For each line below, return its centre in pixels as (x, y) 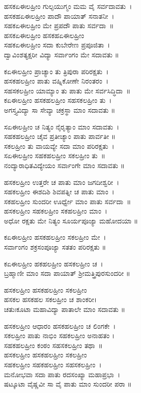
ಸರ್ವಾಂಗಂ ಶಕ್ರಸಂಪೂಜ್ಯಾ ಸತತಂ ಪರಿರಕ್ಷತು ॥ (55, 247)
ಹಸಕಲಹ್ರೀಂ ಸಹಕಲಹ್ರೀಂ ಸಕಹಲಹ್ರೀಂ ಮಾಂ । (56, 211)
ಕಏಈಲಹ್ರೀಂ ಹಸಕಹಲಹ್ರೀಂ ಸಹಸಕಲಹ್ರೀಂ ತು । (58, 100)
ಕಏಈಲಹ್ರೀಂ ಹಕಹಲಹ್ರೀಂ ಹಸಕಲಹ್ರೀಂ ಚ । (54, 263)
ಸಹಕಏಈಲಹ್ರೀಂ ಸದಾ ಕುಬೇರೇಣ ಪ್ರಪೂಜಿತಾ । (57, 45)
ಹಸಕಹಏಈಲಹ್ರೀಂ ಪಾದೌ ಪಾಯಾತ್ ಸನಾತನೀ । (59, 16)
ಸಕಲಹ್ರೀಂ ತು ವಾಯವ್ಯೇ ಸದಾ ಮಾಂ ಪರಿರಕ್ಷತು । (59, 146)
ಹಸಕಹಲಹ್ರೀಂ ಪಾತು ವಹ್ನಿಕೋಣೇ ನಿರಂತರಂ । (56, 81)
